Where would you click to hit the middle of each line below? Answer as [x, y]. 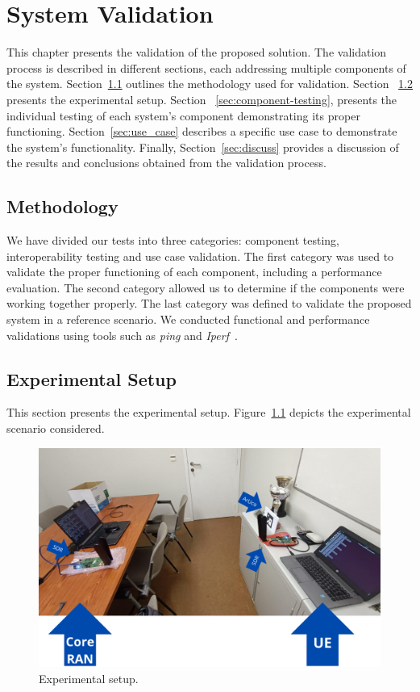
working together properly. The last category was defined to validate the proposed [209, 303]
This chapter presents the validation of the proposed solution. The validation [197, 52]
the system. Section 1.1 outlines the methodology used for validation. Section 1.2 [210, 84]
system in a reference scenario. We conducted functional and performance [188, 319]
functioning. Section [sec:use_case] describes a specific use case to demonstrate [202, 131]
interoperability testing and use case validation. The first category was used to [200, 256]
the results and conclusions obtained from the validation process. [166, 163]
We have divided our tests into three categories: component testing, [173, 240]
